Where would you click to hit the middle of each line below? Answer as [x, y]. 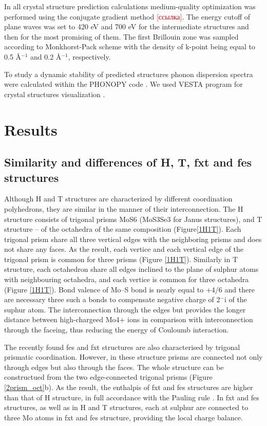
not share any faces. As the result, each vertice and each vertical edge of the [124, 249]
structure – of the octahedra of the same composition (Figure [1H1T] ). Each [123, 229]
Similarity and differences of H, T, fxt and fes [128, 162]
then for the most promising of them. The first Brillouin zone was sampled [121, 36]
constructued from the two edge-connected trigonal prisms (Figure [108, 377]
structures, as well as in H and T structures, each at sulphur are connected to [126, 407]
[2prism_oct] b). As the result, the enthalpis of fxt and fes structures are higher [129, 387]
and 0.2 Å [46, 56]
